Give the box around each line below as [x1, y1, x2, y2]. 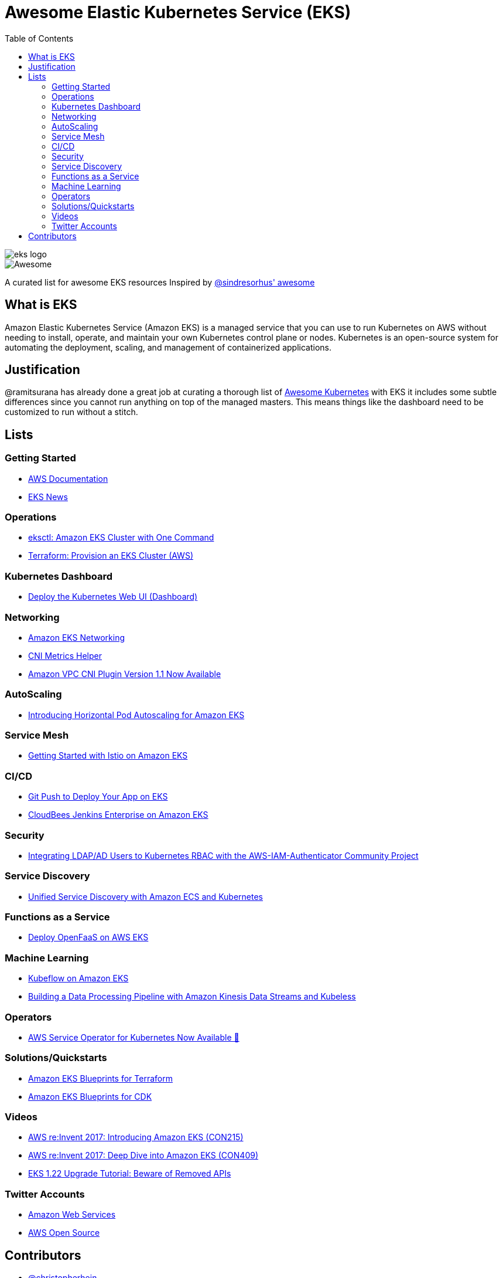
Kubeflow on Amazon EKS [28, 973, 129, 984]
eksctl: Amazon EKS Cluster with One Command [28, 532, 214, 543]
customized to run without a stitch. [5, 407, 138, 417]
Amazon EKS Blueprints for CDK [28, 1091, 152, 1102]
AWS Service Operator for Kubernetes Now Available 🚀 [28, 1032, 239, 1042]
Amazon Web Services [28, 1209, 116, 1220]
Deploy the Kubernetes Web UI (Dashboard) [28, 592, 198, 602]
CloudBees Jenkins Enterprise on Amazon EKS [28, 810, 208, 820]
